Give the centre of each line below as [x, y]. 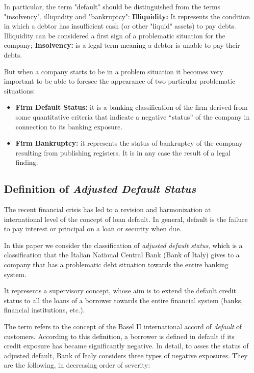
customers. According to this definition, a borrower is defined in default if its [119, 336]
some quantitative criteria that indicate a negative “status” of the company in [133, 116]
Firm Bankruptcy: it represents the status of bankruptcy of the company [129, 143]
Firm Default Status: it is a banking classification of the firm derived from [132, 107]
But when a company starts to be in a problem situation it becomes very [114, 71]
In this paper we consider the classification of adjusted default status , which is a [123, 245]
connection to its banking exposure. [69, 126]
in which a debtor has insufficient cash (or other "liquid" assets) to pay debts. [120, 26]
